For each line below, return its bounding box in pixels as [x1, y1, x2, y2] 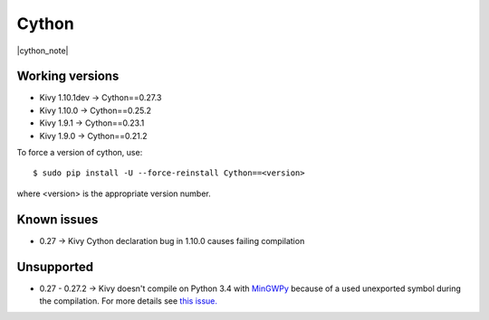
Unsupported [16, 259, 94, 275]
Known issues [16, 212, 99, 227]
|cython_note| [16, 45, 69, 56]
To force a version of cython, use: [16, 147, 143, 158]
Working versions [16, 69, 120, 84]
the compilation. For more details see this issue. [39, 296, 217, 306]
